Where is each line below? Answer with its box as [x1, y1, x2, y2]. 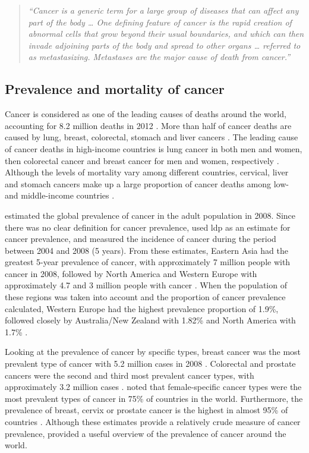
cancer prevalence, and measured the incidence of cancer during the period [5, 232, 276, 245]
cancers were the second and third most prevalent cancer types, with [5, 369, 254, 381]
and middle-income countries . [5, 189, 115, 202]
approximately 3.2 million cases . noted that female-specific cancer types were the [5, 380, 302, 393]
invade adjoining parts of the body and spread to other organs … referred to [28, 39, 301, 51]
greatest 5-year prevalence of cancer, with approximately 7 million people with [5, 256, 291, 268]
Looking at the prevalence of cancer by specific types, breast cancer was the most [5, 345, 301, 358]
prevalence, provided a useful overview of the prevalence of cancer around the [5, 427, 286, 439]
